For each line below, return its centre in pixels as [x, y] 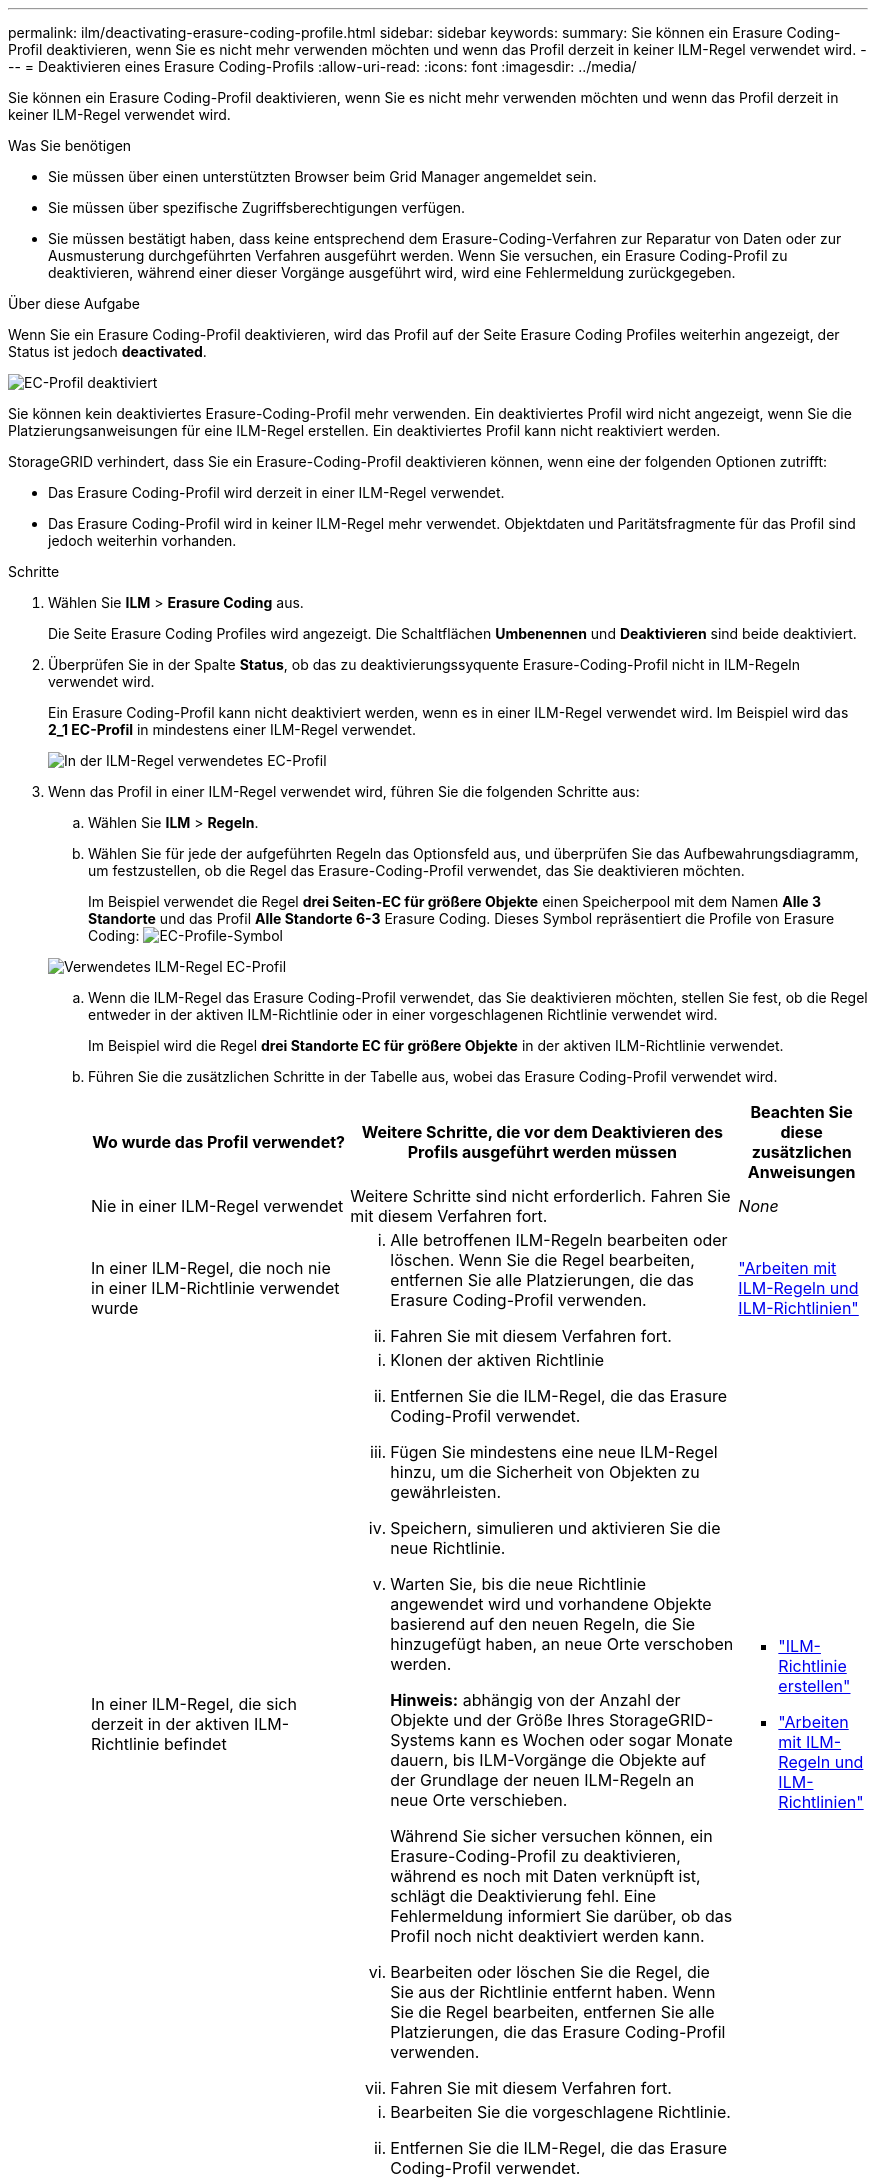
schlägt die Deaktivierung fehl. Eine [523, 1896]
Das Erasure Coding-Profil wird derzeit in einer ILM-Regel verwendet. [276, 492]
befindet [195, 1744]
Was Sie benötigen [70, 145]
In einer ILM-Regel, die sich [194, 1704]
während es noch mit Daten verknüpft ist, [545, 1876]
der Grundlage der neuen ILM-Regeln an [542, 1780]
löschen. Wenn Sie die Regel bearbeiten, [542, 1260]
